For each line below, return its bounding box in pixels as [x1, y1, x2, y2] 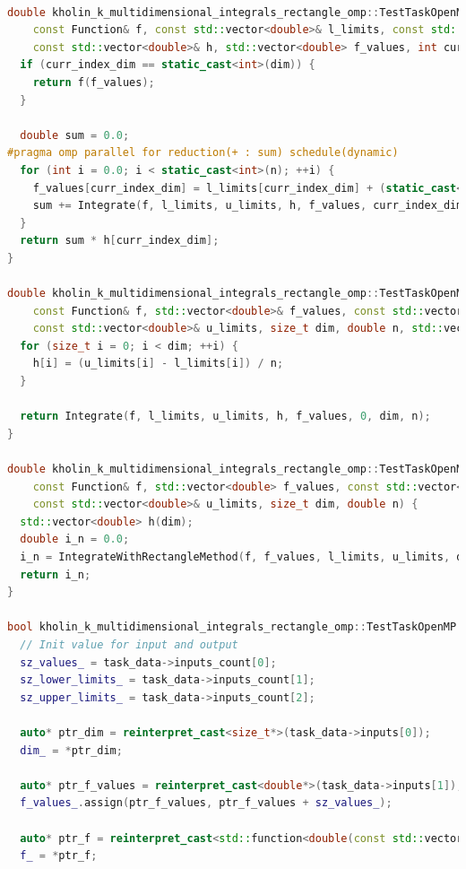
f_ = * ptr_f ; [20, 849, 98, 863]
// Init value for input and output [20, 638, 238, 651]
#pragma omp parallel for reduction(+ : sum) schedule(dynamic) [7, 146, 399, 160]
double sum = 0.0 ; [20, 128, 130, 142]
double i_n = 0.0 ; [20, 533, 130, 546]
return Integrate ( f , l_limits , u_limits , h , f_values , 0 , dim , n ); [20, 410, 431, 423]
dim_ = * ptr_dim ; [20, 743, 123, 757]
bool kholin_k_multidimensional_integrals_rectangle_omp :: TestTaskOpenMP [7, 621, 457, 634]
